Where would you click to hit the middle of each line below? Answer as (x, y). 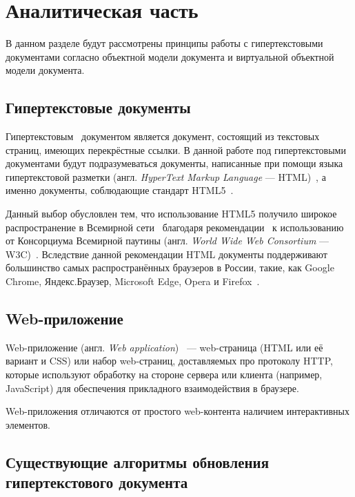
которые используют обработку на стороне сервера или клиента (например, (164, 374)
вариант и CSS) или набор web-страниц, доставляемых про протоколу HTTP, (169, 361)
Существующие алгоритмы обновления (138, 461)
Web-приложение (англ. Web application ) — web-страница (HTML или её (164, 347)
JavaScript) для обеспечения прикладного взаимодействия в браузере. (152, 388)
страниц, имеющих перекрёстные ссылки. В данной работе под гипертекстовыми (176, 149)
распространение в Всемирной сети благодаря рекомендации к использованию (175, 227)
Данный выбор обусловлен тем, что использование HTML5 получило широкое (171, 214)
